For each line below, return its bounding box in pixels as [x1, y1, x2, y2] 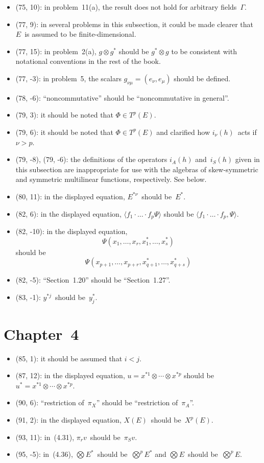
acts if [237, 126, 257, 137]
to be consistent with [171, 45, 237, 56]
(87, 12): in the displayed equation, [15, 370, 125, 381]
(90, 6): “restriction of [15, 397, 84, 408]
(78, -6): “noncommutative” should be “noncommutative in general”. [15, 92, 229, 103]
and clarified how [156, 126, 210, 137]
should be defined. [174, 73, 231, 83]
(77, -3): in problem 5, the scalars [15, 73, 122, 83]
